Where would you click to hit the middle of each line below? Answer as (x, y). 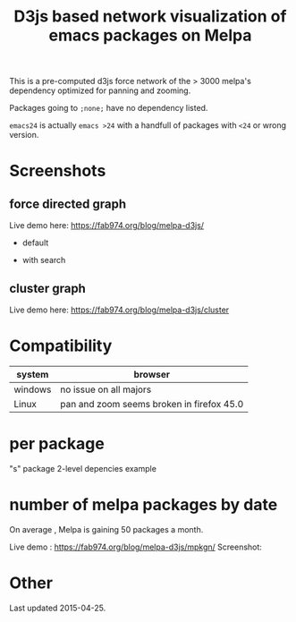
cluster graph (48, 288)
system (33, 374)
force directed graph (68, 204)
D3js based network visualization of (150, 17)
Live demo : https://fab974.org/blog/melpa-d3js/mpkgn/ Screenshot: (135, 547)
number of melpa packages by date (144, 505)
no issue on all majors (106, 389)
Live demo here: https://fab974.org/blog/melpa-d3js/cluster (119, 310)
